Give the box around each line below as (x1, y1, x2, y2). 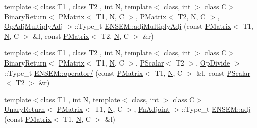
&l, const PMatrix (33, 30, 89, 41)
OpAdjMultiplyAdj (4, 21, 63, 31)
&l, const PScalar (196, 67, 251, 78)
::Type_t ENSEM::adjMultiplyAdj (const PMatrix (74, 21, 231, 31)
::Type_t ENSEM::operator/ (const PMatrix (4, 67, 143, 78)
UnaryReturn (4, 104, 45, 114)
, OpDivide (196, 57, 230, 68)
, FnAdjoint (134, 104, 170, 114)
